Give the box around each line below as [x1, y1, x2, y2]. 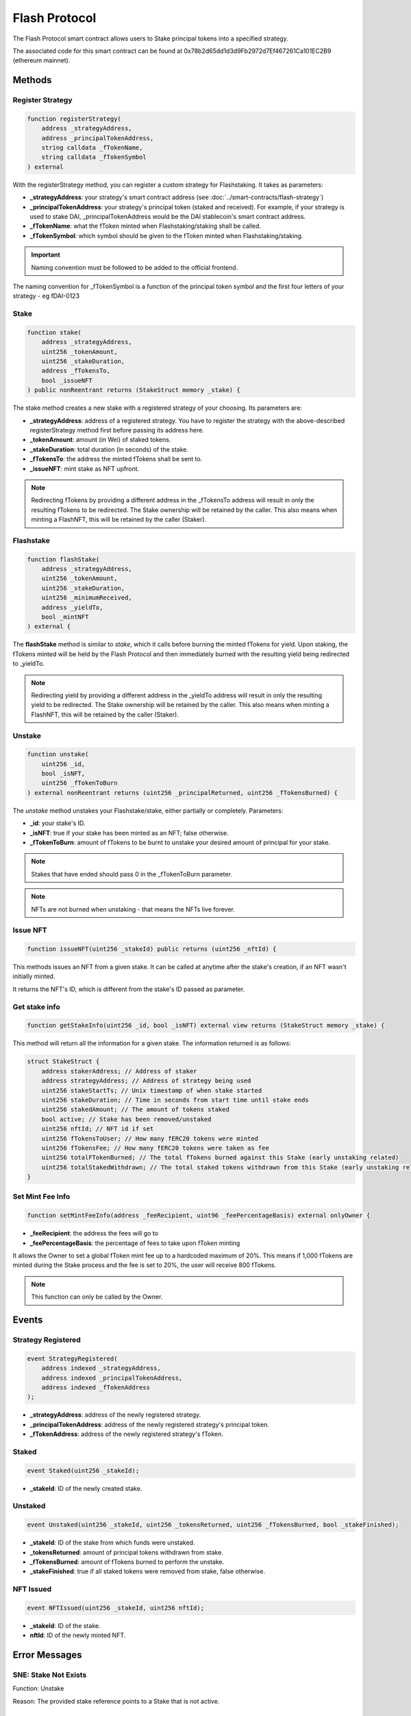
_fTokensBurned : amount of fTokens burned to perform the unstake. [29, 1557, 225, 1566]
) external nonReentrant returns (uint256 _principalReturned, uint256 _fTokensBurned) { [27, 789, 338, 796]
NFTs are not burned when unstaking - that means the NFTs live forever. [31, 905, 236, 913]
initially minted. [12, 972, 55, 981]
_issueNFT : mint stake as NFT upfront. [29, 464, 140, 473]
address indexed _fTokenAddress [41, 1383, 151, 1391]
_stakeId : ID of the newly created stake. [29, 1484, 142, 1492]
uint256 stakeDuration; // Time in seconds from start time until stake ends [41, 1095, 310, 1104]
